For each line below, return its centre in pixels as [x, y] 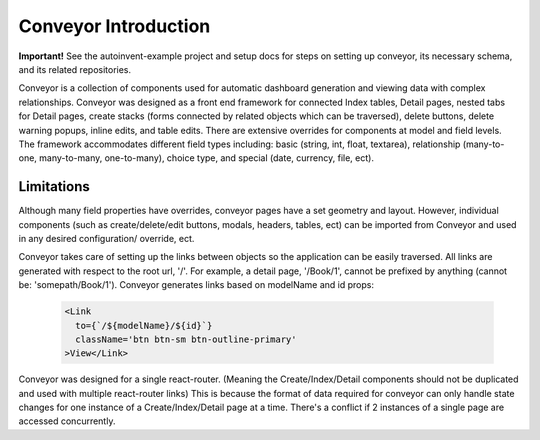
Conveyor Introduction [114, 26]
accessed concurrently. [67, 421]
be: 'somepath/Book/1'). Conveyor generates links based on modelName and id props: [196, 285]
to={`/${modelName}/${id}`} [144, 325]
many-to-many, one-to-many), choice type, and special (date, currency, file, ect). [206, 158]
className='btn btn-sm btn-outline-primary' [186, 339]
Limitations [54, 186]
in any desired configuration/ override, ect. [106, 238]
